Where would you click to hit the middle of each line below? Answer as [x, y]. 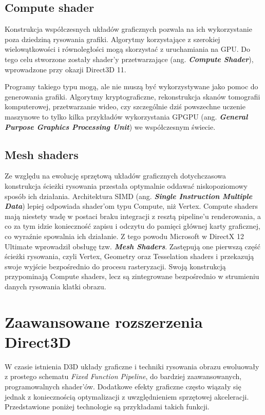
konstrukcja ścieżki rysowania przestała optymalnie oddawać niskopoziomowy [126, 185]
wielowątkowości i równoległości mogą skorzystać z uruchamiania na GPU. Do [128, 49]
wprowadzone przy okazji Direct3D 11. [65, 69]
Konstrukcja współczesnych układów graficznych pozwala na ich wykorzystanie [128, 29]
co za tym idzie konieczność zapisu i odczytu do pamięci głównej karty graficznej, [132, 226]
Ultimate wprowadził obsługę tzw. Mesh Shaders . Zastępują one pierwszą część [132, 246]
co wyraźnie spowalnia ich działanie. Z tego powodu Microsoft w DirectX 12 [124, 236]
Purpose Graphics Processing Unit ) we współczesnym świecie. [110, 126]
